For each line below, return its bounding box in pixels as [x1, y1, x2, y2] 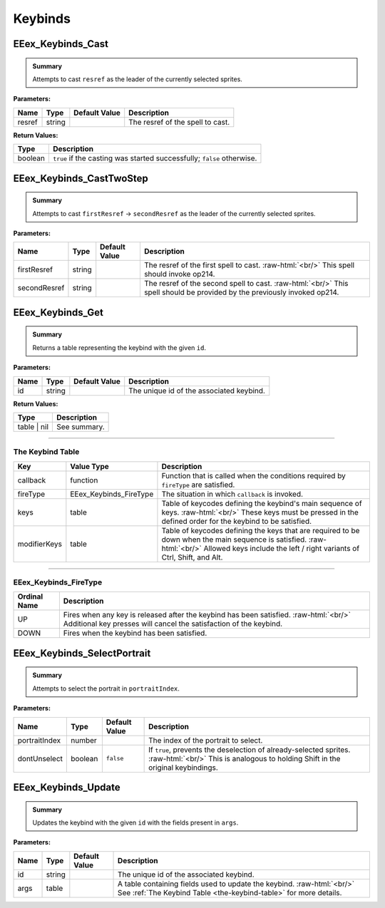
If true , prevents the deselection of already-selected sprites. [148, 745, 351, 755]
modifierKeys [17, 539, 62, 549]
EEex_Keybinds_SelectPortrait [13, 647, 151, 659]
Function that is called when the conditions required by [161, 470, 346, 480]
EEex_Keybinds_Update [13, 781, 120, 793]
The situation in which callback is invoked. [161, 489, 303, 499]
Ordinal [17, 592, 43, 602]
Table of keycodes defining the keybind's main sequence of [161, 498, 363, 508]
